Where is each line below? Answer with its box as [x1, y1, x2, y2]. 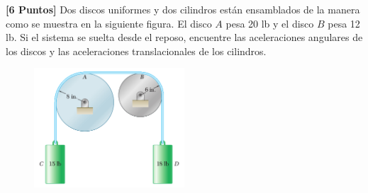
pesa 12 [328, 16, 360, 30]
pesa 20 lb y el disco [225, 16, 314, 30]
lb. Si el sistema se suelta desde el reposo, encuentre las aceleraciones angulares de [6, 30, 363, 45]
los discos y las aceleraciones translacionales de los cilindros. [6, 43, 267, 58]
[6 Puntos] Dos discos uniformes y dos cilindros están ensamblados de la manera [6, 2, 360, 16]
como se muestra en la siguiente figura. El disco [6, 16, 212, 30]
